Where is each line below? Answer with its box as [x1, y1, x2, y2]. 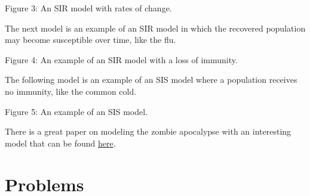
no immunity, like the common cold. [5, 85, 137, 97]
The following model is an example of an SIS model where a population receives [5, 73, 297, 86]
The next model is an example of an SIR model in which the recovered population [5, 21, 306, 34]
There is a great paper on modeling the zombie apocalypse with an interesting [5, 125, 291, 138]
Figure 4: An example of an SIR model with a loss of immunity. [5, 53, 238, 66]
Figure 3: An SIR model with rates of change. [5, 2, 172, 14]
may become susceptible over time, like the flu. [5, 33, 176, 46]
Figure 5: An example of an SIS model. [5, 105, 148, 117]
